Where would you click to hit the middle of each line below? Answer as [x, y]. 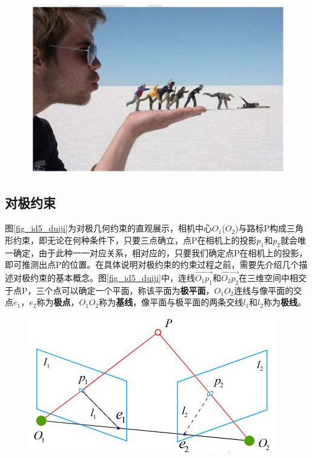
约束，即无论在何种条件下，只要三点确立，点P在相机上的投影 [135, 240]
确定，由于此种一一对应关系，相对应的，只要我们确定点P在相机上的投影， [160, 252]
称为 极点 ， [58, 302]
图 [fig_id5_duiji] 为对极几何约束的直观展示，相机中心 [108, 228]
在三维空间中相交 [273, 278]
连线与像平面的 [264, 290]
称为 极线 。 [284, 302]
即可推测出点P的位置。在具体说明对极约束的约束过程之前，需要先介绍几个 [152, 264]
